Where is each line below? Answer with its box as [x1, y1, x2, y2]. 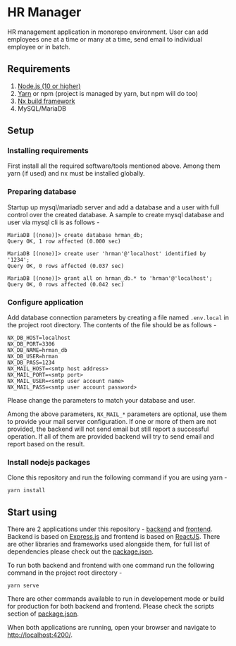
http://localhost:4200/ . [7, 630, 73, 639]
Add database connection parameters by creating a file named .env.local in [7, 313, 229, 322]
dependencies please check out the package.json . [7, 547, 154, 556]
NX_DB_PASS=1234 [7, 359, 55, 367]
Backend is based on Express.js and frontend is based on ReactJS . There [7, 532, 221, 541]
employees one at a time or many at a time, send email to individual [7, 35, 203, 43]
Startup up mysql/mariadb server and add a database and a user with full [7, 202, 220, 212]
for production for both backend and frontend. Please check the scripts [7, 602, 215, 611]
